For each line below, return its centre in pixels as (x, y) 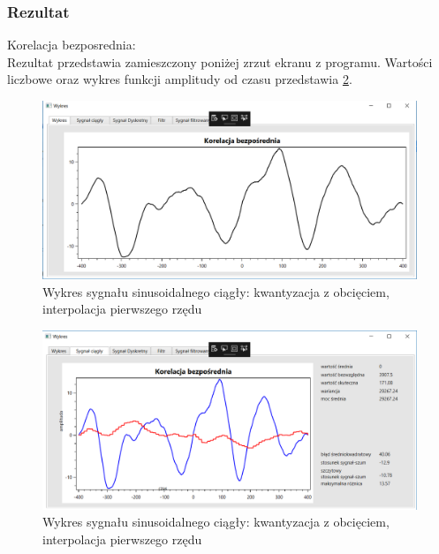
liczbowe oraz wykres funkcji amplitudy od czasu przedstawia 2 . (180, 79)
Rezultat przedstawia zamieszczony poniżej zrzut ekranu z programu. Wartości (220, 61)
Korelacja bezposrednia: (72, 45)
